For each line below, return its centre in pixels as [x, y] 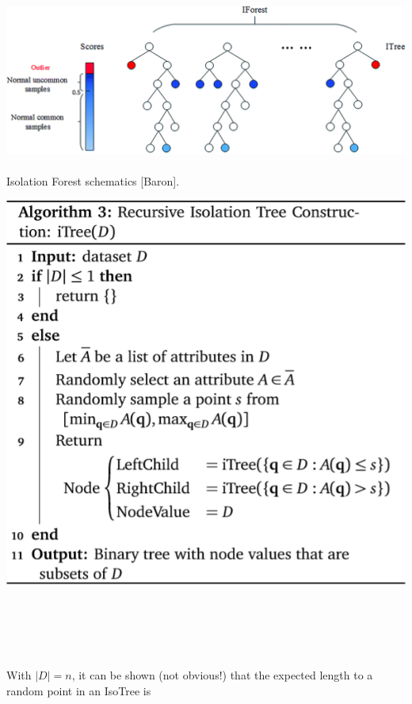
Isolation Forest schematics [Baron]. [93, 181]
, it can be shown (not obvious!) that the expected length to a [222, 675]
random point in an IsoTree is [79, 691]
